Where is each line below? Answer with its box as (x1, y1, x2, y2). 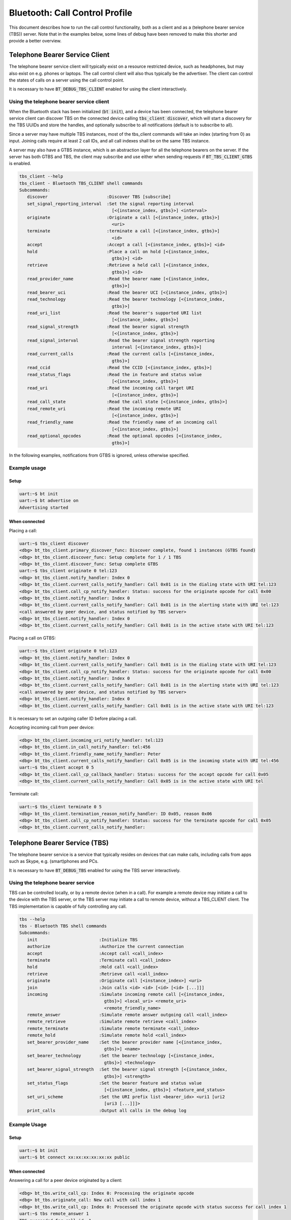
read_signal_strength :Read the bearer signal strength (27, 324, 189, 329)
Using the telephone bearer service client (9, 98, 109, 105)
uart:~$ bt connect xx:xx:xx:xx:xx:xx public (19, 1155, 130, 1160)
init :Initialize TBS (27, 937, 138, 942)
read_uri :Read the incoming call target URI (27, 386, 194, 391)
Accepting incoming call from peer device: (9, 724, 95, 730)
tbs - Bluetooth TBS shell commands (19, 923, 107, 929)
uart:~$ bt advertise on (19, 498, 79, 504)
